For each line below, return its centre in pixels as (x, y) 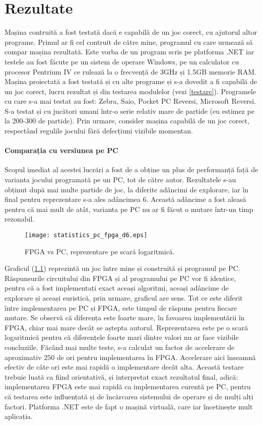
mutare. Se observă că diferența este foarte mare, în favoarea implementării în (125, 317)
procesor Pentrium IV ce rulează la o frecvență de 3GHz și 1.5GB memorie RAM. (131, 71)
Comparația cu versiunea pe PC (61, 150)
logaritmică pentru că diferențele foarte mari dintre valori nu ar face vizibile (122, 337)
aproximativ (23, 357)
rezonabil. (20, 219)
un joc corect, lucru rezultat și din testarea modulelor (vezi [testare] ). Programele (130, 91)
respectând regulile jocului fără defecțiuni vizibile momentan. (99, 131)
